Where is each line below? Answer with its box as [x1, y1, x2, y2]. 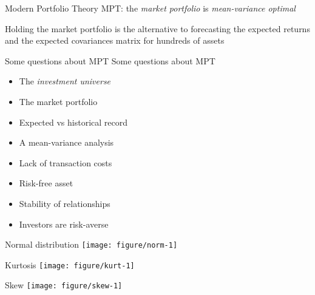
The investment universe [19, 75, 111, 87]
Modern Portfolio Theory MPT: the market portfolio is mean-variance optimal [5, 2, 296, 14]
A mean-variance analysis [19, 136, 114, 149]
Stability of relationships [19, 197, 110, 209]
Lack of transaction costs [19, 156, 112, 169]
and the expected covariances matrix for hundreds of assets [5, 34, 225, 47]
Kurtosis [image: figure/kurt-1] [5, 258, 135, 271]
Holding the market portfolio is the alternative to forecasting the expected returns [5, 22, 310, 35]
